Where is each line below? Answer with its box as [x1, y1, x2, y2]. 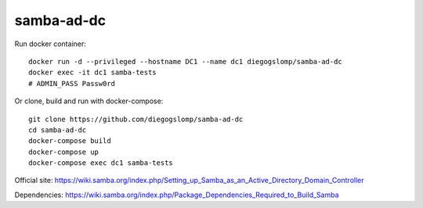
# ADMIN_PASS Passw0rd [28, 79, 116, 88]
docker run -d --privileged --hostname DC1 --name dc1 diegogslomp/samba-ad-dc [28, 57, 342, 66]
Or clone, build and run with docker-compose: [14, 96, 164, 106]
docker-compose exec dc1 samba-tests [28, 159, 174, 167]
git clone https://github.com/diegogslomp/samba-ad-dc [28, 114, 244, 124]
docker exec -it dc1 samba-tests [28, 68, 157, 77]
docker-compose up [28, 147, 99, 156]
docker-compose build [28, 137, 111, 145]
